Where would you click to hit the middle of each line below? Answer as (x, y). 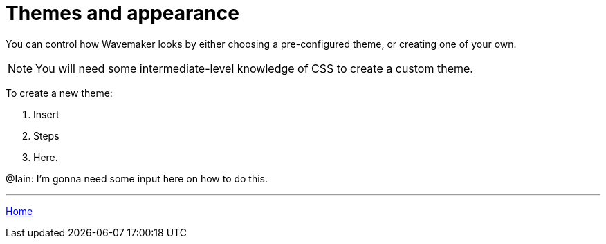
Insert (46, 114)
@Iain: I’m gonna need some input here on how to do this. (137, 178)
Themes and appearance (122, 13)
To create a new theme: (59, 93)
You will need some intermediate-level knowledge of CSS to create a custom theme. (254, 68)
